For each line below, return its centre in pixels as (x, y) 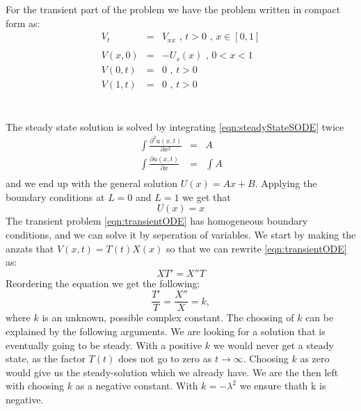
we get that (207, 196)
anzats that (30, 248)
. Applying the (286, 183)
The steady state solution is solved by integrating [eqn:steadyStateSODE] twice (175, 126)
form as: (23, 23)
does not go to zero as (165, 358)
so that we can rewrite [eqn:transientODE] (257, 248)
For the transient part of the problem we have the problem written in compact (173, 9)
